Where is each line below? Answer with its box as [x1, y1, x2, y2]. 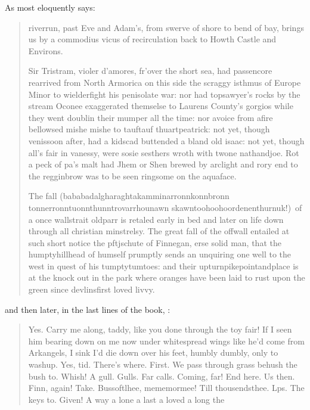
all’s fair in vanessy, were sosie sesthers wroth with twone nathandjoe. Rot [28, 146, 299, 159]
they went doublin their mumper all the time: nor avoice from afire [28, 111, 273, 123]
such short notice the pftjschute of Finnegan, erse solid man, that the [28, 236, 281, 249]
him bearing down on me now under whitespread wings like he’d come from [28, 334, 305, 347]
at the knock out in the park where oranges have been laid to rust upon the [28, 271, 305, 284]
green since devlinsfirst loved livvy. [28, 283, 155, 296]
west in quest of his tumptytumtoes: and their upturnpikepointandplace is [28, 259, 299, 272]
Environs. [28, 44, 63, 57]
